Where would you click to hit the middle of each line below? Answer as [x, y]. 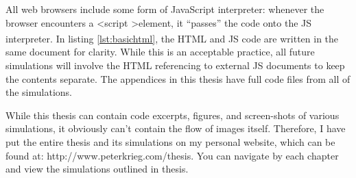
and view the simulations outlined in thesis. [97, 169]
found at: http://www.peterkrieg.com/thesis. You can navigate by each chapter [172, 155]
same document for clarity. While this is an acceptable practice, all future [160, 52]
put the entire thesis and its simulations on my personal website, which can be [170, 142]
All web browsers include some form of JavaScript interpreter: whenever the [165, 9]
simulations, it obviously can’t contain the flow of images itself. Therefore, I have [176, 128]
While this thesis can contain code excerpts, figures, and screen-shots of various [173, 115]
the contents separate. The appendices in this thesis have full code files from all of [178, 78]
